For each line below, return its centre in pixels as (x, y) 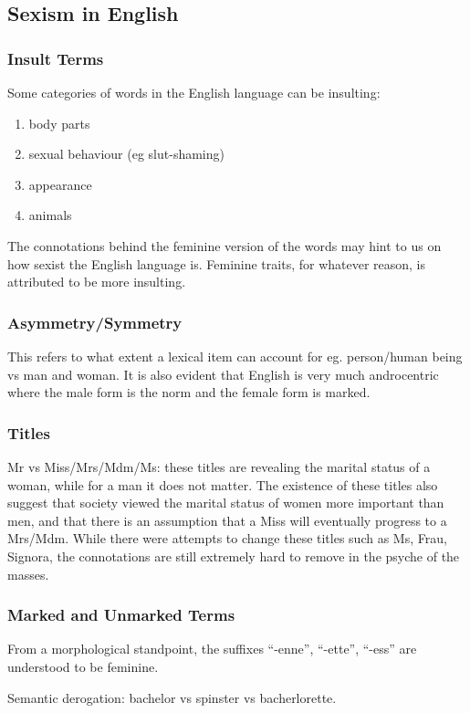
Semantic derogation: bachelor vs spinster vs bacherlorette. (172, 697)
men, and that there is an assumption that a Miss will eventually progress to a (227, 520)
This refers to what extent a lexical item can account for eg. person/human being (235, 356)
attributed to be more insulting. (97, 282)
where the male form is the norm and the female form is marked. (189, 392)
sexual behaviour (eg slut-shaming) (126, 154)
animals (50, 215)
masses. (28, 574)
